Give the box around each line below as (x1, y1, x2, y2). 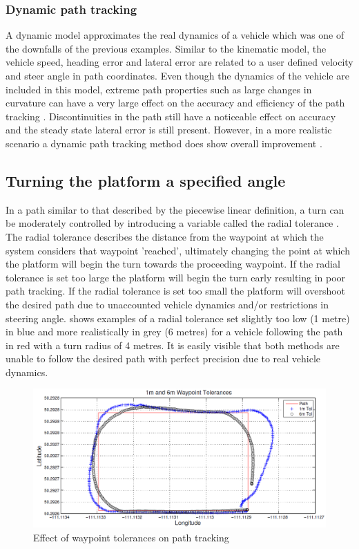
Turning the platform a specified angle (6, 169, 286, 191)
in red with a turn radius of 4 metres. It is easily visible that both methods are (6, 337, 340, 352)
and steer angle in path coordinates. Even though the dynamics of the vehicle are (6, 68, 349, 82)
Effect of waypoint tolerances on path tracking (33, 530, 229, 544)
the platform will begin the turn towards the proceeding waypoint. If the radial (6, 257, 340, 271)
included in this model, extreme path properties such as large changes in (6, 82, 312, 96)
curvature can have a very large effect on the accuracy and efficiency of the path (6, 95, 345, 110)
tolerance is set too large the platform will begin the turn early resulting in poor (6, 270, 346, 284)
